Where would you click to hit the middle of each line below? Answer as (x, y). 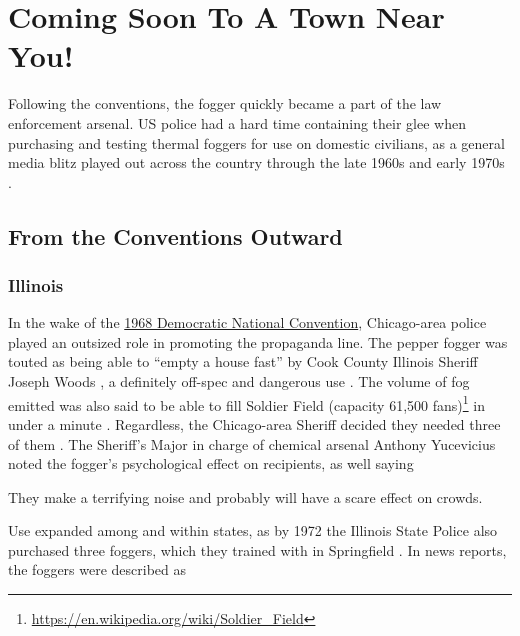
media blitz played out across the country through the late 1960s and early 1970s (256, 162)
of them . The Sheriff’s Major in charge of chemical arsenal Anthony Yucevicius (252, 443)
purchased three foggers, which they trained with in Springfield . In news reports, (257, 549)
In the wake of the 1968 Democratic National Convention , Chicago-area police (247, 322)
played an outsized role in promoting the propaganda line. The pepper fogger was (258, 341)
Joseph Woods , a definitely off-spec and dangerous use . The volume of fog (239, 381)
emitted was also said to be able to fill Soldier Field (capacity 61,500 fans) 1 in (246, 403)
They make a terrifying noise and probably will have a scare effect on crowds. (245, 496)
